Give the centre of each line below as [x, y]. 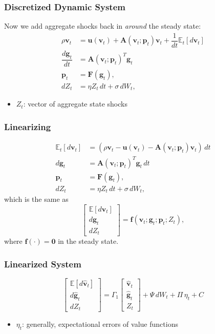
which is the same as [36, 199]
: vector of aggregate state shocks [75, 104]
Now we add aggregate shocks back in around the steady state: [103, 26]
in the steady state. [88, 241]
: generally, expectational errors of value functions [100, 324]
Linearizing [28, 126]
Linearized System [43, 264]
